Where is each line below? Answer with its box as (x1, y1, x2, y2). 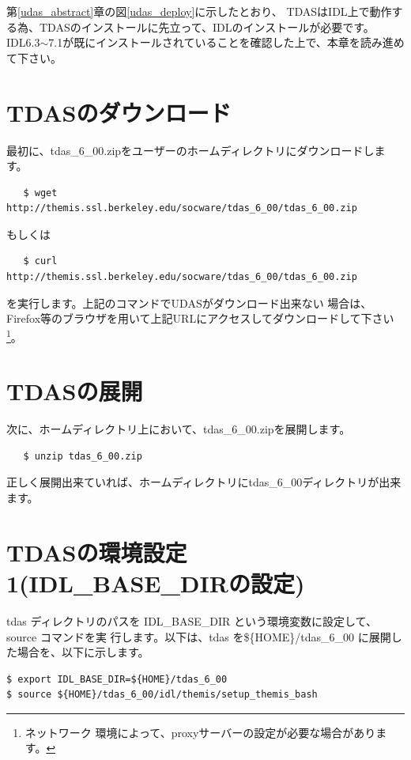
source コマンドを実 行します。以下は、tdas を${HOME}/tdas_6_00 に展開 (6, 628, 391, 645)
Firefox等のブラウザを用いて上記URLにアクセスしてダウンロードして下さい (6, 310, 394, 327)
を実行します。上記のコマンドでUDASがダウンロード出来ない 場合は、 (6, 294, 372, 311)
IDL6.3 (6, 34, 40, 51)
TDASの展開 (6, 375, 143, 407)
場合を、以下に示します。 (17, 644, 149, 660)
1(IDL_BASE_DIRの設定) (6, 566, 305, 599)
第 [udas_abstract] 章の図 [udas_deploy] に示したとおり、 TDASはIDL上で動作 (6, 3, 392, 19)
